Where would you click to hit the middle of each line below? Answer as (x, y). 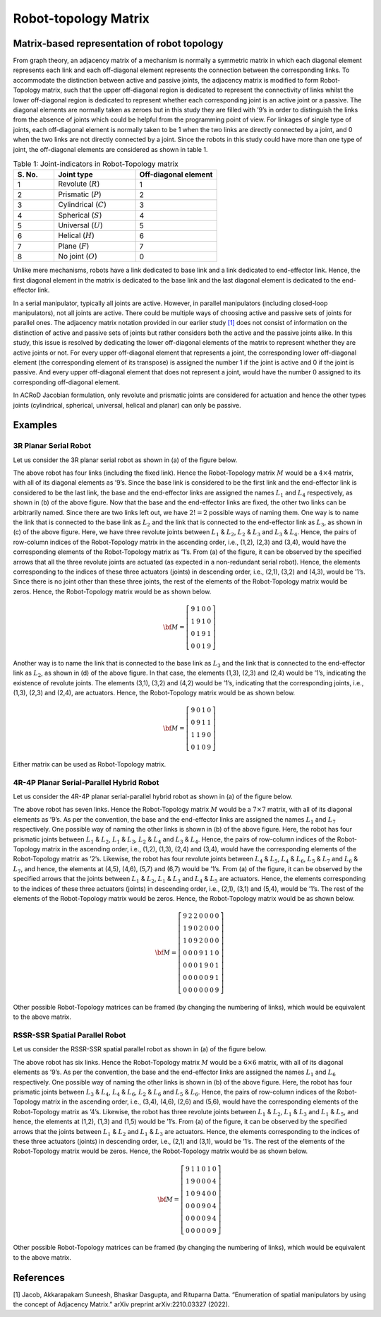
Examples (35, 425)
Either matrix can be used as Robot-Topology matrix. (90, 764)
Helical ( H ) (76, 235)
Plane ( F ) (73, 246)
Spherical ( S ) (80, 215)
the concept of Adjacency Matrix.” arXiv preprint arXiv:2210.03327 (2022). (121, 1304)
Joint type (75, 175)
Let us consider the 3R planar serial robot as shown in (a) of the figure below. (125, 460)
